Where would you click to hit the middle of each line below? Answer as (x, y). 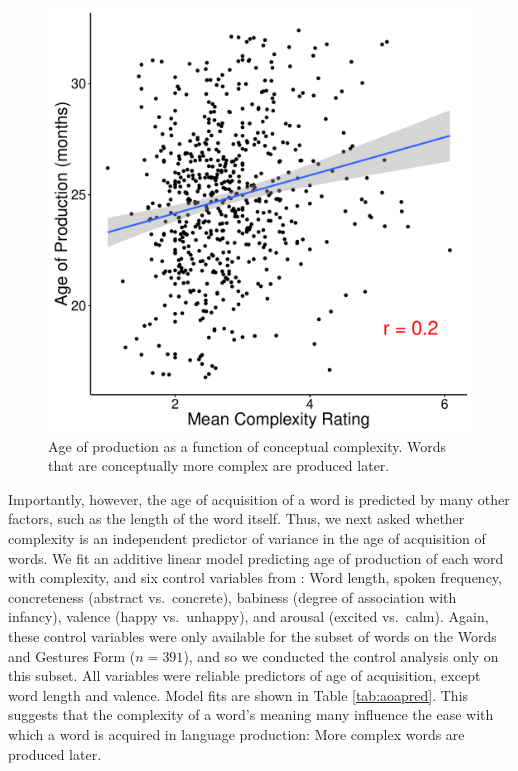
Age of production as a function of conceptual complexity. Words (247, 445)
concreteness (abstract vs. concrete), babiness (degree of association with (232, 596)
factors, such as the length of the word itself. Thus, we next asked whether (236, 518)
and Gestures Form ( (72, 655)
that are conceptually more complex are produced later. (219, 465)
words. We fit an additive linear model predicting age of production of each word (256, 557)
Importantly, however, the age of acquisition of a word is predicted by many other (259, 498)
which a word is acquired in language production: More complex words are (236, 733)
